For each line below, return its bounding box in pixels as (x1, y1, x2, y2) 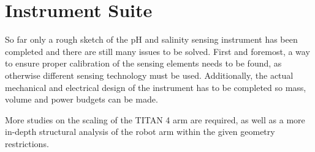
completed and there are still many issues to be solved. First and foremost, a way (5, 45, 310, 57)
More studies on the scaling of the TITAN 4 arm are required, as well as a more (5, 113, 305, 126)
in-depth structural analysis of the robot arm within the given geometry (5, 125, 275, 138)
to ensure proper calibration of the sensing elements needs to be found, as (5, 57, 282, 70)
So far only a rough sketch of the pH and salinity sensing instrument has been (5, 33, 298, 46)
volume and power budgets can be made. (5, 93, 158, 106)
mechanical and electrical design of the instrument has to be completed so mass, (5, 81, 306, 93)
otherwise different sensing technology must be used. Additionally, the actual (5, 68, 294, 81)
